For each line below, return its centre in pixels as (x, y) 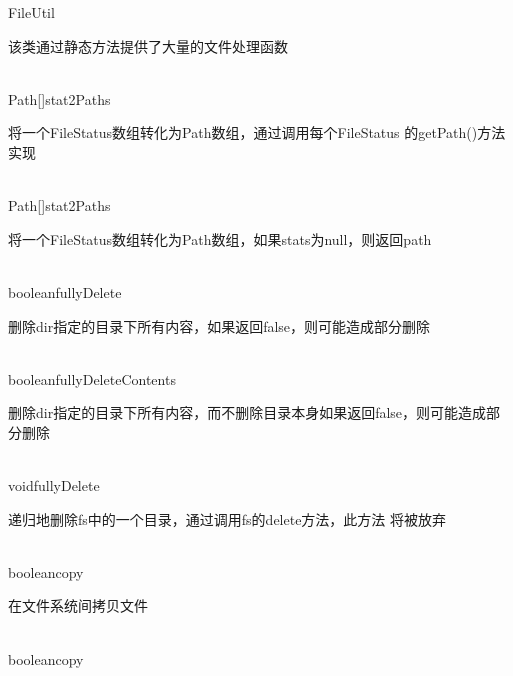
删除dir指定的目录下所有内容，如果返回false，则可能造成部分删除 (219, 325)
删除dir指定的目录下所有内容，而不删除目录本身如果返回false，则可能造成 (247, 412)
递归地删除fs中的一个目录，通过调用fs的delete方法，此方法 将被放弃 (227, 518)
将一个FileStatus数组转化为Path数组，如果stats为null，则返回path (220, 238)
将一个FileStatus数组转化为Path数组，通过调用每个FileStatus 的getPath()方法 (257, 132)
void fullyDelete (54, 485)
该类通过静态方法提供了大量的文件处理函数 (148, 45)
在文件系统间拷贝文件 (78, 605)
